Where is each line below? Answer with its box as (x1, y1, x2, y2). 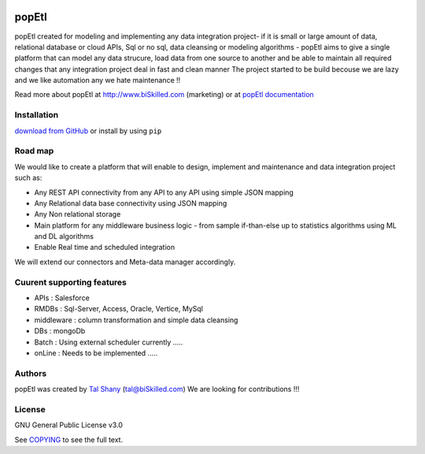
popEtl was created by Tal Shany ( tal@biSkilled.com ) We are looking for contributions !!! (14, 385, 300, 394)
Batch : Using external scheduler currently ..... (34, 337, 183, 347)
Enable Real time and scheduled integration (34, 243, 176, 252)
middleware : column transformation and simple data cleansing (34, 315, 238, 325)
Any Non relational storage (34, 210, 121, 219)
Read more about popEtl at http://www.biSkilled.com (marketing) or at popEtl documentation (14, 90, 314, 99)
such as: (14, 173, 42, 183)
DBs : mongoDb (34, 326, 86, 336)
